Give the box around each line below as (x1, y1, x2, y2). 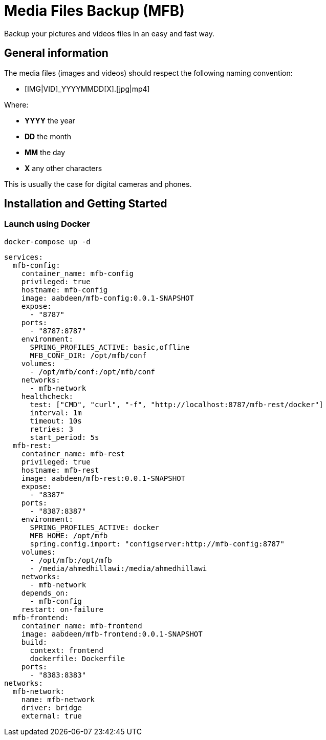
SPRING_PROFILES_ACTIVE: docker (30, 523, 160, 532)
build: (21, 638, 48, 646)
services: (4, 252, 43, 261)
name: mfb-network (21, 695, 95, 704)
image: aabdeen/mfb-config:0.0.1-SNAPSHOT (21, 293, 194, 302)
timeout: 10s (30, 416, 82, 425)
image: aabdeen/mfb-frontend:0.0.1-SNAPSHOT (21, 629, 203, 638)
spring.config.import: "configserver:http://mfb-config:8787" (30, 539, 285, 548)
